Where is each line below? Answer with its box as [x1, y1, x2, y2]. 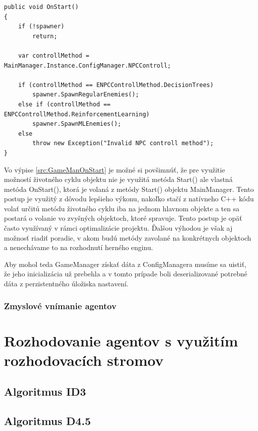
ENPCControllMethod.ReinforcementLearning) [4, 110, 150, 118]
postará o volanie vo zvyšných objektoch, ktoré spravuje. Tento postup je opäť [4, 213, 242, 223]
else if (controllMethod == [18, 100, 111, 108]
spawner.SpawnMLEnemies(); [32, 120, 122, 128]
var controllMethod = [18, 52, 89, 59]
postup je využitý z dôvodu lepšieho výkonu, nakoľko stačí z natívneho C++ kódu [4, 193, 254, 204]
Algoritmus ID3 [4, 384, 86, 399]
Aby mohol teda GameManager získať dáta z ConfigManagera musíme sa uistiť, [4, 259, 247, 269]
